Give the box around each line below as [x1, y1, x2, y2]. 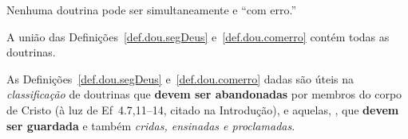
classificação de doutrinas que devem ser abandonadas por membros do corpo [6, 86, 402, 102]
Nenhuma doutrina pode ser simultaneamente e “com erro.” [6, 2, 297, 17]
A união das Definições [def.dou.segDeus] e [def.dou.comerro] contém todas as [6, 28, 390, 44]
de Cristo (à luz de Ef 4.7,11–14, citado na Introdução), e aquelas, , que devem [6, 101, 399, 118]
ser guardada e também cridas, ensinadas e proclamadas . [6, 117, 295, 133]
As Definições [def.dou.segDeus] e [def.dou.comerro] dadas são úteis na [6, 70, 355, 87]
